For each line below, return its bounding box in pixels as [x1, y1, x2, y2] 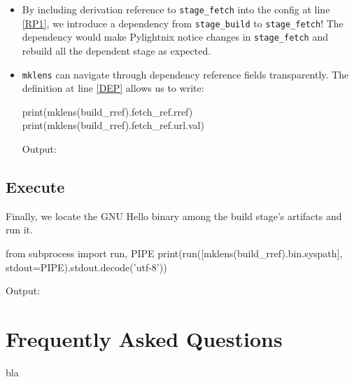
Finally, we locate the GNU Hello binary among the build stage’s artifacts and [6, 208, 342, 223]
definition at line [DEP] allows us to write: [22, 81, 204, 95]
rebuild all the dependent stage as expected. [22, 43, 211, 57]
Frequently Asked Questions [6, 324, 283, 353]
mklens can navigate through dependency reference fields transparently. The [22, 67, 349, 81]
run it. [6, 222, 33, 237]
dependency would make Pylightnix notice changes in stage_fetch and [22, 29, 329, 44]
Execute [6, 175, 65, 197]
